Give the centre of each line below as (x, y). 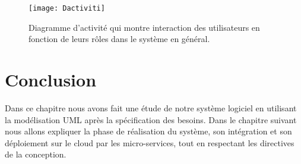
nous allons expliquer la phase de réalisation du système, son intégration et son (148, 131)
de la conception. (36, 154)
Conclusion (51, 80)
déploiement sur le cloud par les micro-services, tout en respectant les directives (150, 142)
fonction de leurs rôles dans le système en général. (119, 39)
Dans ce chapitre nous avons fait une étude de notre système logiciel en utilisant (151, 107)
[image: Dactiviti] (67, 8)
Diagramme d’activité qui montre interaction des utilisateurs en (144, 27)
